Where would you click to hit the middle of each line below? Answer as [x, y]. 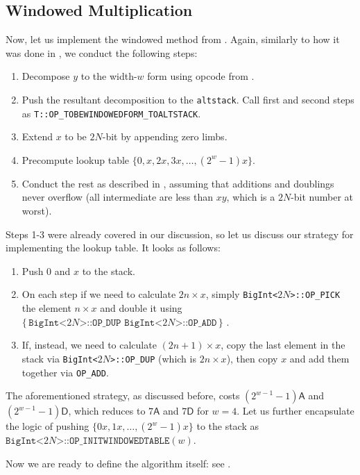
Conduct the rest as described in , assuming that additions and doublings [178, 183]
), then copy [252, 358]
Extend [37, 136]
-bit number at [322, 197]
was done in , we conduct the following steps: [102, 52]
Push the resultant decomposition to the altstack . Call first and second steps [188, 99]
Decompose [46, 76]
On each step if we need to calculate [99, 294]
